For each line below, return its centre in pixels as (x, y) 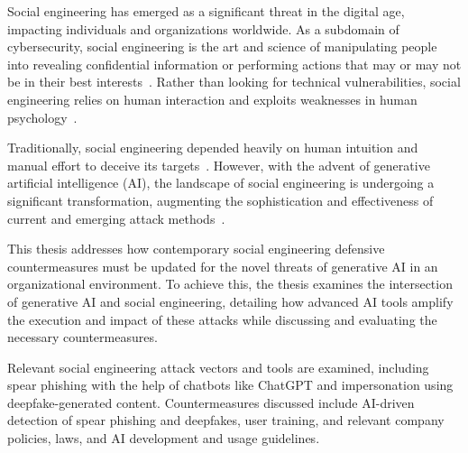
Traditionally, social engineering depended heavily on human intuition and (213, 148)
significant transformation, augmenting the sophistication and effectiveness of (220, 200)
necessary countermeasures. (83, 337)
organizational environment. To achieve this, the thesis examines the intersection (230, 284)
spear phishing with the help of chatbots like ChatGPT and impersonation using (230, 385)
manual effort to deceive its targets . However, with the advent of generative (219, 165)
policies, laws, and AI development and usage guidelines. (164, 438)
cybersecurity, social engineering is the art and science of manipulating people (222, 46)
